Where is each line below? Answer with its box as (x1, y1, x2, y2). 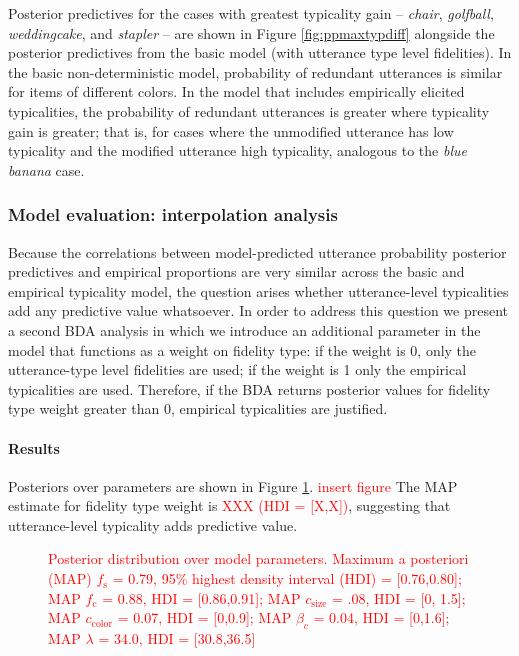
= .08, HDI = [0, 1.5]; (332, 587, 466, 608)
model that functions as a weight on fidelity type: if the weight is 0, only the (8, 339, 477, 360)
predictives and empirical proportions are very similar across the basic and (8, 261, 465, 282)
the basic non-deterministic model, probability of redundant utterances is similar (8, 61, 503, 82)
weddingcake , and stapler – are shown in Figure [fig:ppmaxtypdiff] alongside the (8, 22, 495, 43)
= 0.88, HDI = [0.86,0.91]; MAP (102, 587, 301, 608)
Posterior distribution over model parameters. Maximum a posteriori (48, 548, 469, 569)
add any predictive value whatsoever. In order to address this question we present (8, 300, 509, 321)
